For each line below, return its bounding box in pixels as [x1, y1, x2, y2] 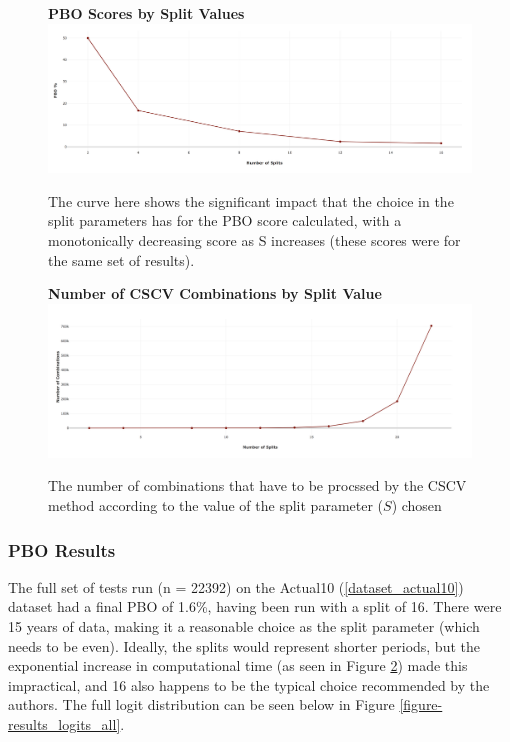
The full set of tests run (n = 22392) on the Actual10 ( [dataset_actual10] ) [8, 576, 464, 597]
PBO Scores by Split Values [48, 3, 245, 23]
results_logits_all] [8, 713, 121, 734]
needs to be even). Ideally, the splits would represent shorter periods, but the [8, 635, 480, 656]
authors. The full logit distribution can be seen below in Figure [8, 694, 395, 715]
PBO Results [8, 537, 116, 562]
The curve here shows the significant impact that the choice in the [48, 190, 454, 211]
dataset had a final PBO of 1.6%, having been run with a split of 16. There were [8, 596, 502, 617]
